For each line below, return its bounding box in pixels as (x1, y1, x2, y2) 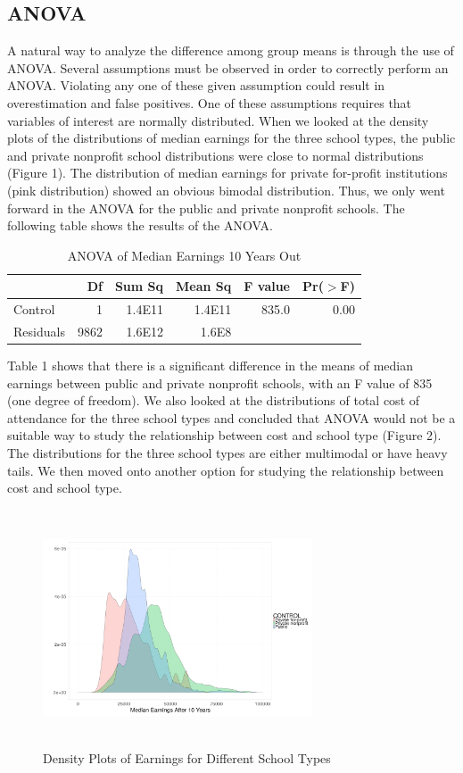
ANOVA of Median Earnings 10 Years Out (67, 245, 302, 264)
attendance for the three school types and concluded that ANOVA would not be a (7, 408, 456, 427)
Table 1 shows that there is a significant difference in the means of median (7, 356, 414, 375)
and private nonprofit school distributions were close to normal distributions (7, 145, 424, 164)
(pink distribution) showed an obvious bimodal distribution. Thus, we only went (7, 180, 445, 199)
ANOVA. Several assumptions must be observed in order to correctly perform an (7, 58, 449, 77)
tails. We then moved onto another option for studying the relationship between (7, 461, 444, 479)
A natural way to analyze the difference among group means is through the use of (7, 41, 454, 60)
